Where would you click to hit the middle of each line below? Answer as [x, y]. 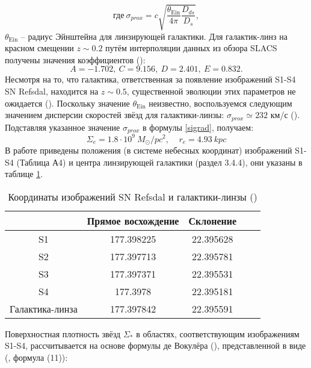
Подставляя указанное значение [63, 127]
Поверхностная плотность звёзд [63, 333]
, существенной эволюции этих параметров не [211, 91]
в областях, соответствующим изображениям [218, 333]
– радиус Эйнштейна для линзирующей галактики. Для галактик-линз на [154, 36]
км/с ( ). [285, 115]
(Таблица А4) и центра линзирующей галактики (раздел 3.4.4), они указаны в [159, 162]
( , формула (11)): [36, 357]
